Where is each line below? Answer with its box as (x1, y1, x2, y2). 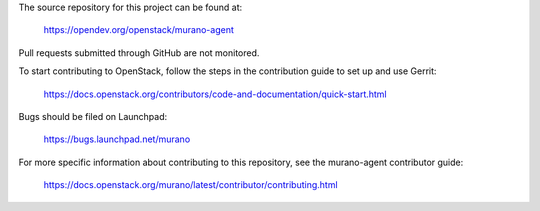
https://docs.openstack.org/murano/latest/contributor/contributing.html (43, 179, 339, 191)
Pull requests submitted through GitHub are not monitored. (18, 46, 260, 59)
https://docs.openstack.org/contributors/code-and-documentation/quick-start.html (43, 88, 387, 100)
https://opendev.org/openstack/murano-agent (43, 24, 235, 36)
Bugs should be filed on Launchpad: (18, 110, 168, 122)
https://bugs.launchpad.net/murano (43, 133, 191, 145)
